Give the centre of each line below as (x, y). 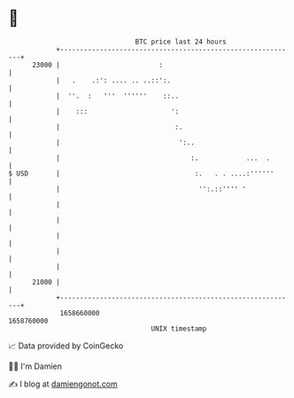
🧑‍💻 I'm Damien (35, 366)
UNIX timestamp (179, 328)
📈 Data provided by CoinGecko (66, 346)
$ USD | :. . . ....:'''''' (141, 173)
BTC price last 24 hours (181, 42)
